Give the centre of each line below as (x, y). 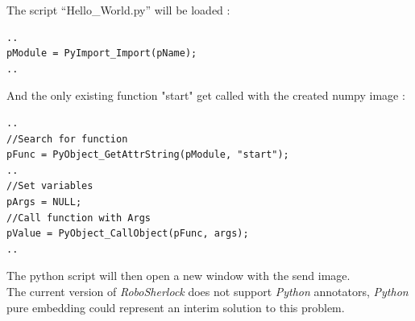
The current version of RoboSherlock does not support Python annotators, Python (207, 291)
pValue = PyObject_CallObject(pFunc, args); (128, 234)
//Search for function (67, 139)
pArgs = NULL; (44, 202)
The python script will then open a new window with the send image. (178, 276)
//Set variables (50, 186)
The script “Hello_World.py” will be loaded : (118, 10)
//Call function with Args (79, 218)
